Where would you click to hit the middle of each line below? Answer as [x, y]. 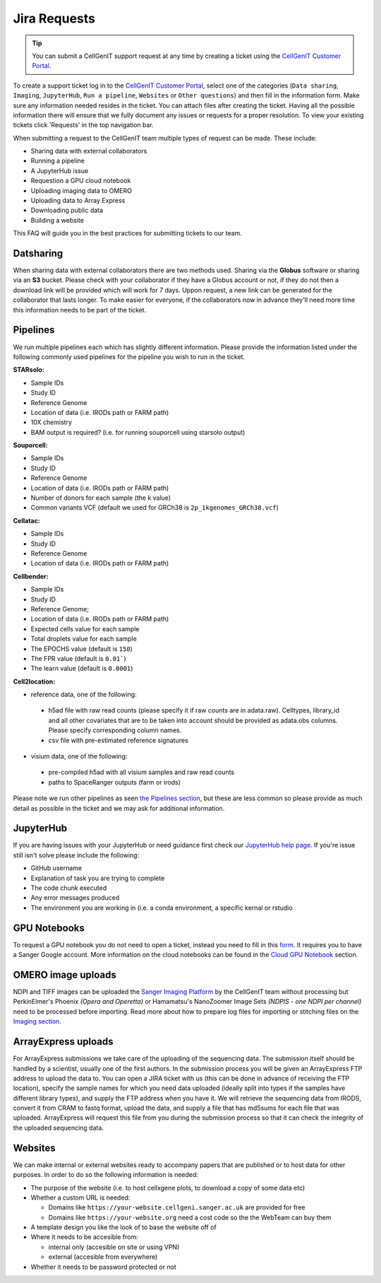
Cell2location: [34, 681]
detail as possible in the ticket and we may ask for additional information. [119, 808]
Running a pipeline [58, 161]
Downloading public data [67, 210]
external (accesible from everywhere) [103, 1257]
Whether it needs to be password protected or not [103, 1267]
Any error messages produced [75, 898]
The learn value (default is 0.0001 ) [82, 669]
